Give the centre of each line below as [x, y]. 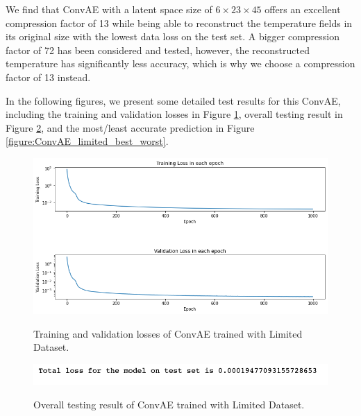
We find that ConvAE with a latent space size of [109, 9]
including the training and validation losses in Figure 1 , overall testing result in [174, 114]
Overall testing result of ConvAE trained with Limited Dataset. [169, 404]
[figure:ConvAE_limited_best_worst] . [87, 141]
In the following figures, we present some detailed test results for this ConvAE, [173, 100]
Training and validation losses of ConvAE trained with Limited [168, 333]
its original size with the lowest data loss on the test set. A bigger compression [173, 36]
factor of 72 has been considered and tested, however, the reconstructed [158, 50]
